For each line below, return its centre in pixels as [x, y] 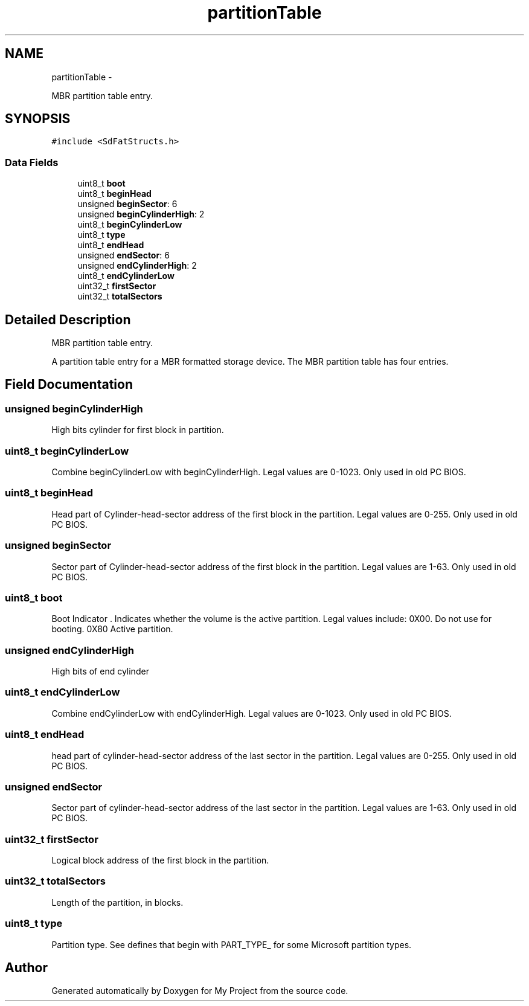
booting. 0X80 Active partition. [112, 629]
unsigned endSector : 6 [123, 255]
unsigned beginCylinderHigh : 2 [141, 214]
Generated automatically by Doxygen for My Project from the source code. [200, 991]
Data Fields [32, 162]
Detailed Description [68, 319]
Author [26, 967]
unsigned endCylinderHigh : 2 [137, 266]
